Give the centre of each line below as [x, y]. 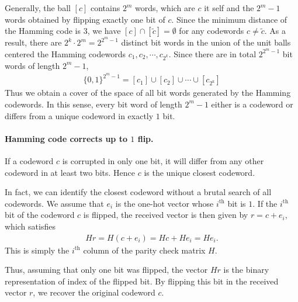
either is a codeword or [252, 104]
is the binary [246, 270]
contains [105, 8]
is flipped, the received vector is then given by [166, 215]
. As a [275, 31]
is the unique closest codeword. [200, 172]
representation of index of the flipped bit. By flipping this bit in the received [142, 281]
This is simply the [37, 250]
